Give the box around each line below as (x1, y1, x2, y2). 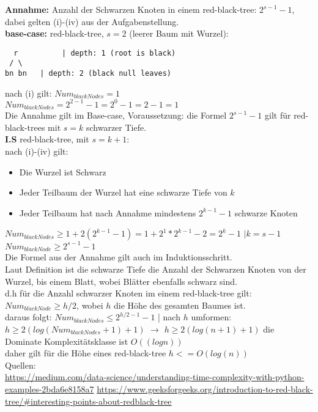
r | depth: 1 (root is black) (13, 48, 176, 57)
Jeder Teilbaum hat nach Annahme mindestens (19, 206, 196, 219)
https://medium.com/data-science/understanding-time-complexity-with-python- (5, 370, 305, 383)
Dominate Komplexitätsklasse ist (5, 334, 128, 347)
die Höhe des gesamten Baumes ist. (114, 298, 246, 311)
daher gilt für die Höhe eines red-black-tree (5, 347, 166, 359)
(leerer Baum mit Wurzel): (129, 27, 229, 40)
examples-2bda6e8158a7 (5, 382, 94, 395)
